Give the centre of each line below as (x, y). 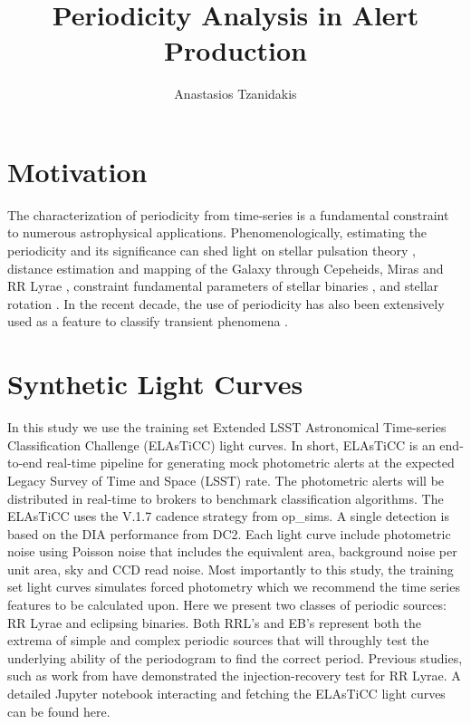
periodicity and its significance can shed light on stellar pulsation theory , (211, 251)
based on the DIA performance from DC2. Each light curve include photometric (229, 533)
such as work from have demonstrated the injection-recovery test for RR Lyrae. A (234, 676)
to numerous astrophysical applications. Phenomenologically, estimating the (217, 232)
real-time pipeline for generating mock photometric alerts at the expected (250, 463)
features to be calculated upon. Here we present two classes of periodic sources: (227, 605)
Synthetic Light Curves (155, 384)
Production (235, 50)
